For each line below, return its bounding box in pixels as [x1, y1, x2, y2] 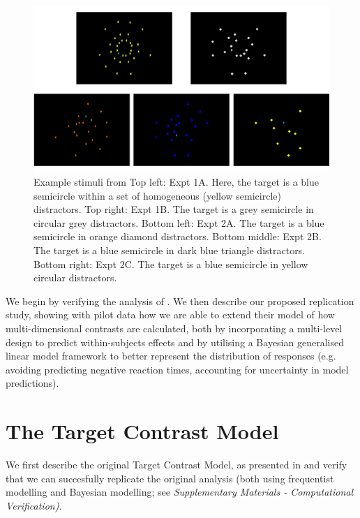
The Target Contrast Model [6, 417, 279, 445]
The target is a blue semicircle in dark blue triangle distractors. [33, 243, 306, 258]
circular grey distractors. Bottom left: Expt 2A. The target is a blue [33, 215, 324, 230]
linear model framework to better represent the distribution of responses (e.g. [6, 348, 336, 363]
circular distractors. [33, 270, 117, 285]
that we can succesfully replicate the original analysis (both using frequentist [6, 471, 334, 485]
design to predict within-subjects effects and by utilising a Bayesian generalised [6, 334, 344, 349]
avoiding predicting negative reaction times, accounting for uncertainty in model [6, 362, 349, 376]
